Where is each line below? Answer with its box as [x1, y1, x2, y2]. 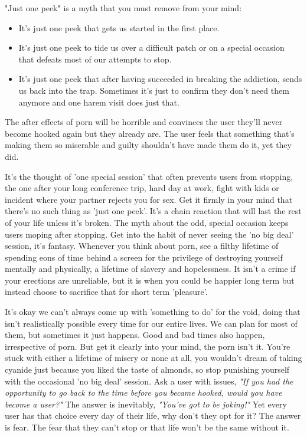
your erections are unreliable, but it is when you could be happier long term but [5, 274, 295, 286]
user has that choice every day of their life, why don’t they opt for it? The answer [5, 409, 301, 422]
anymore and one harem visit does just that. [18, 96, 179, 108]
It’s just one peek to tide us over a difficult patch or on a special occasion [18, 41, 285, 54]
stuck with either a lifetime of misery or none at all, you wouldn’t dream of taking [5, 351, 302, 364]
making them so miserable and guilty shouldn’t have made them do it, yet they [5, 139, 292, 151]
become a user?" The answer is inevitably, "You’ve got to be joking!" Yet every [5, 397, 287, 410]
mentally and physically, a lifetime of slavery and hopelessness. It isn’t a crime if [5, 262, 296, 275]
